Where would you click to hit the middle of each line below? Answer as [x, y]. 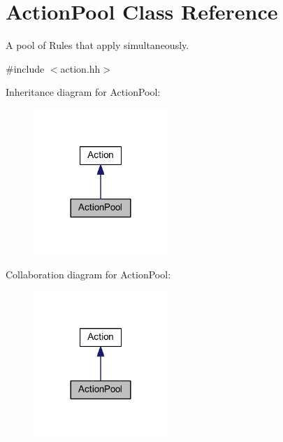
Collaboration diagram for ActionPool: [88, 274]
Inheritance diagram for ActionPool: [83, 92]
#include [25, 68]
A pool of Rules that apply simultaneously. [97, 45]
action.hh [80, 68]
